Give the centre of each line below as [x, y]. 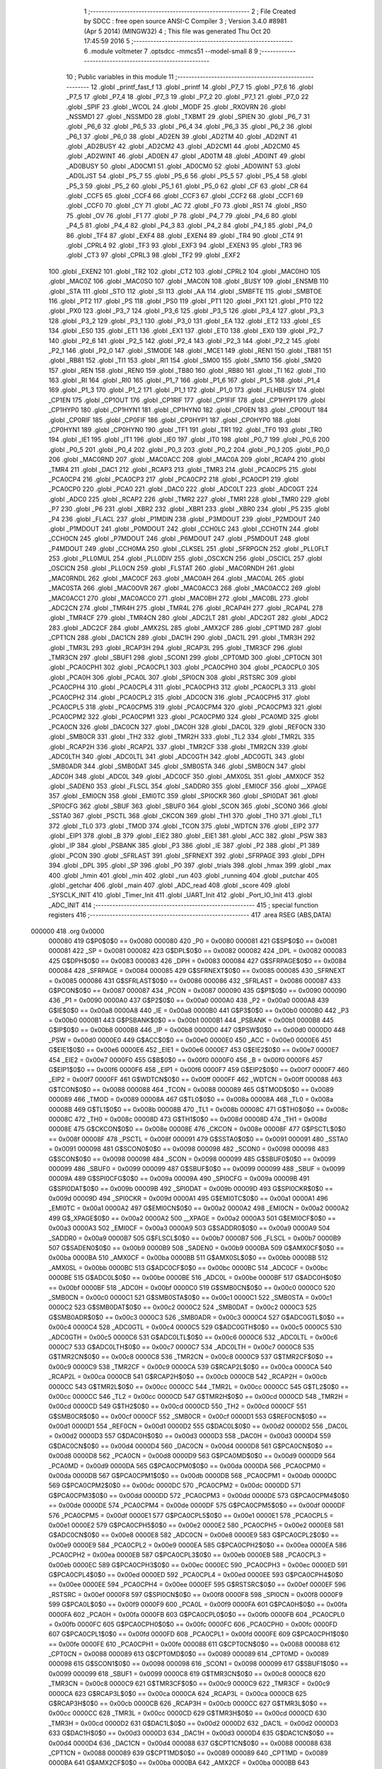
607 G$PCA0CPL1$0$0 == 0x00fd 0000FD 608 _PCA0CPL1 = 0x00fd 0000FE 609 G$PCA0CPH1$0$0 [198, 1634]
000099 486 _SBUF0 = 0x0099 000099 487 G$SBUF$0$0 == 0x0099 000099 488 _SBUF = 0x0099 [197, 1168]
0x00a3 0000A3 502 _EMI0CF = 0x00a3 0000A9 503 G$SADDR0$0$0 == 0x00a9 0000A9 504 [189, 1228]
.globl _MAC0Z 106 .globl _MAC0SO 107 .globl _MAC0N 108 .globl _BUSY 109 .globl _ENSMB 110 [189, 281]
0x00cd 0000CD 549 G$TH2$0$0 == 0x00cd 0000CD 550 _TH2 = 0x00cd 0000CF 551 [178, 1406]
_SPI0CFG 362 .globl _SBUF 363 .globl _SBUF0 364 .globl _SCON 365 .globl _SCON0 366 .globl [188, 806]
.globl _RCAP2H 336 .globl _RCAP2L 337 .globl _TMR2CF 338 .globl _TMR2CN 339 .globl [178, 747]
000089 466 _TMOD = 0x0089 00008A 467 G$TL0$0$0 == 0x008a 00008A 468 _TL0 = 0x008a [191, 1100]
